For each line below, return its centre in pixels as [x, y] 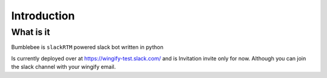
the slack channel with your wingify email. [64, 67]
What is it [31, 32]
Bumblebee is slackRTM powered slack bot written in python [87, 47]
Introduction [43, 16]
